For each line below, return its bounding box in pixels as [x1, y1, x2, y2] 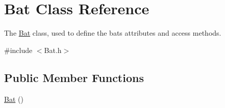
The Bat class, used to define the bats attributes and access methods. [4, 28, 221, 38]
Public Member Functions [4, 69, 144, 85]
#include [4, 44, 33, 55]
